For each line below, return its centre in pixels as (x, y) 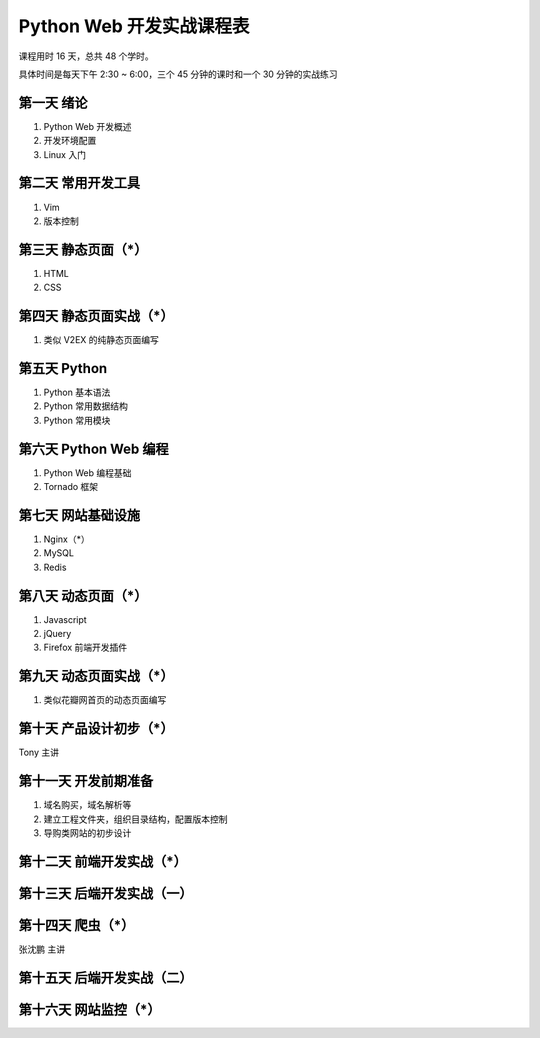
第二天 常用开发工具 (79, 183)
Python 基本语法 (77, 392)
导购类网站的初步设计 (87, 832)
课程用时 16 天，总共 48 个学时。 (86, 56)
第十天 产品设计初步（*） (96, 728)
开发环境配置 (70, 141)
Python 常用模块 (77, 420)
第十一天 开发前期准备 (86, 781)
